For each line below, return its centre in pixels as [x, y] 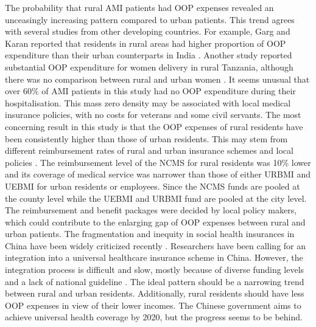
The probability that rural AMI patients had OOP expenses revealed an [139, 7]
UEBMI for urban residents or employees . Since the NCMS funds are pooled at [153, 186]
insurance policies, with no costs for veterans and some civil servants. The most [153, 115]
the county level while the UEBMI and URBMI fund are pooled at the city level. [156, 198]
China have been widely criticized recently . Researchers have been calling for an [156, 245]
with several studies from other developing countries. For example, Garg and [148, 31]
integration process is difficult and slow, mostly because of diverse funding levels [155, 270]
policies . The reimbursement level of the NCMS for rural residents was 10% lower [158, 162]
